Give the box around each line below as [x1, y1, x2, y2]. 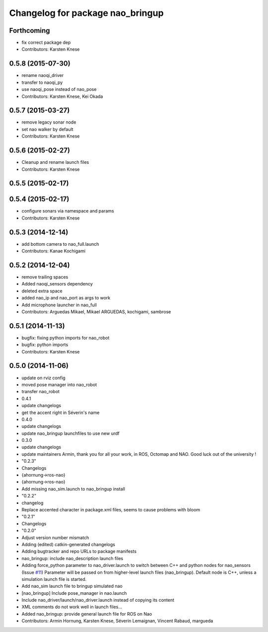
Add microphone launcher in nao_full [21, 302, 97, 308]
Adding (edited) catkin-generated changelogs [21, 541, 115, 547]
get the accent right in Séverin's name [21, 410, 100, 416]
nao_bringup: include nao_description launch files [21, 555, 124, 561]
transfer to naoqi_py [21, 79, 63, 85]
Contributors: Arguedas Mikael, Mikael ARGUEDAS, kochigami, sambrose [21, 308, 171, 315]
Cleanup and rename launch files [21, 159, 89, 165]
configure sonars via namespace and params [21, 208, 114, 214]
